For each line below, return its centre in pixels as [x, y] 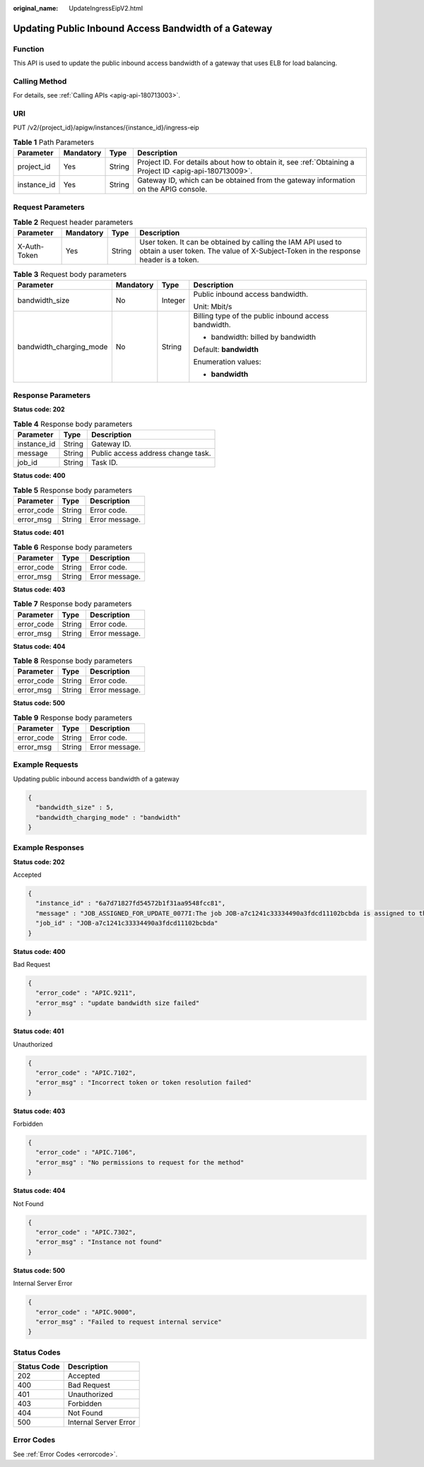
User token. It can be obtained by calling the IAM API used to [240, 242]
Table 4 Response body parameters [73, 424]
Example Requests [46, 765]
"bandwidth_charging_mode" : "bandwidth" [108, 817]
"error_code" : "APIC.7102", [86, 1073]
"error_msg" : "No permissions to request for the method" [140, 1162]
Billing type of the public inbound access [261, 316]
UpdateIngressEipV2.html [106, 8]
